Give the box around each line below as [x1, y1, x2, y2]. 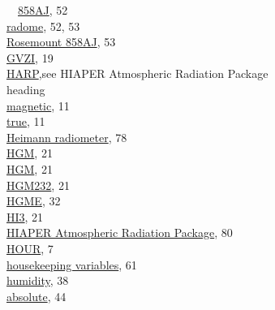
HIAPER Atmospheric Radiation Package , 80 [6, 224, 233, 241]
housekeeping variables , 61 [6, 256, 137, 273]
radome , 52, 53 [6, 17, 80, 34]
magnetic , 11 [6, 97, 70, 114]
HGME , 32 [6, 192, 61, 209]
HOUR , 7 [6, 239, 54, 256]
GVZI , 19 [6, 49, 54, 66]
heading [6, 80, 45, 97]
